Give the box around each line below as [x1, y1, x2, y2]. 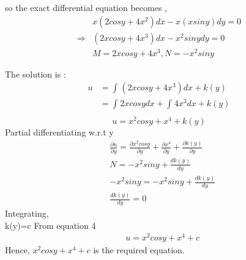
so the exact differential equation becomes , [5, 1, 167, 13]
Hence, [5, 244, 30, 256]
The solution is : [5, 67, 66, 80]
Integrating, [5, 207, 49, 220]
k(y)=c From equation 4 [5, 218, 96, 231]
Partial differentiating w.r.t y [5, 126, 114, 139]
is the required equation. [93, 244, 185, 256]
